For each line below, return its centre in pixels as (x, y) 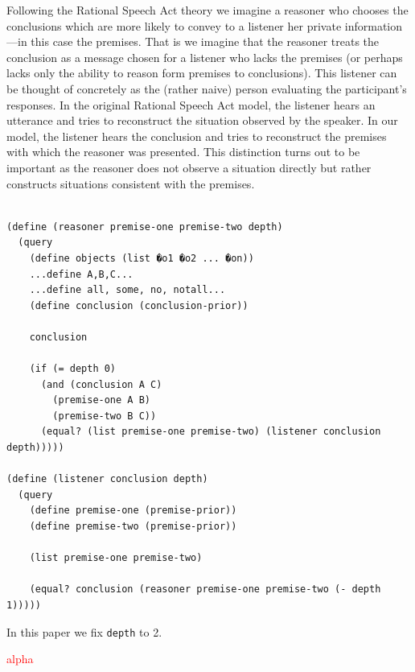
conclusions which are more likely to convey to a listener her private (174, 25)
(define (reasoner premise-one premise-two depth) (145, 227)
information (373, 25)
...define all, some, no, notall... (127, 290)
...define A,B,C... (81, 274)
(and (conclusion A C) (101, 384)
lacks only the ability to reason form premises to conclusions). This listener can (202, 73)
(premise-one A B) (101, 400)
